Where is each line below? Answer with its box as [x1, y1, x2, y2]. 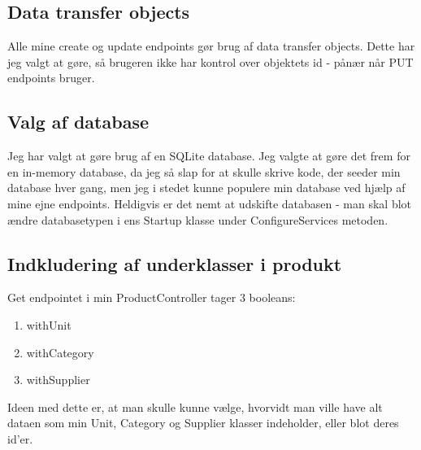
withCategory [26, 343, 94, 360]
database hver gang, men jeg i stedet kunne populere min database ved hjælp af [7, 179, 406, 196]
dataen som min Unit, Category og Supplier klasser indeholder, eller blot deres [7, 414, 399, 431]
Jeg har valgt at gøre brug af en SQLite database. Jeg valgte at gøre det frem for [7, 147, 410, 164]
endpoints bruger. [7, 69, 95, 86]
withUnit [26, 316, 72, 333]
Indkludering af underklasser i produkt [7, 251, 342, 276]
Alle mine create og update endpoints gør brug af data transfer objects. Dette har [7, 37, 415, 55]
